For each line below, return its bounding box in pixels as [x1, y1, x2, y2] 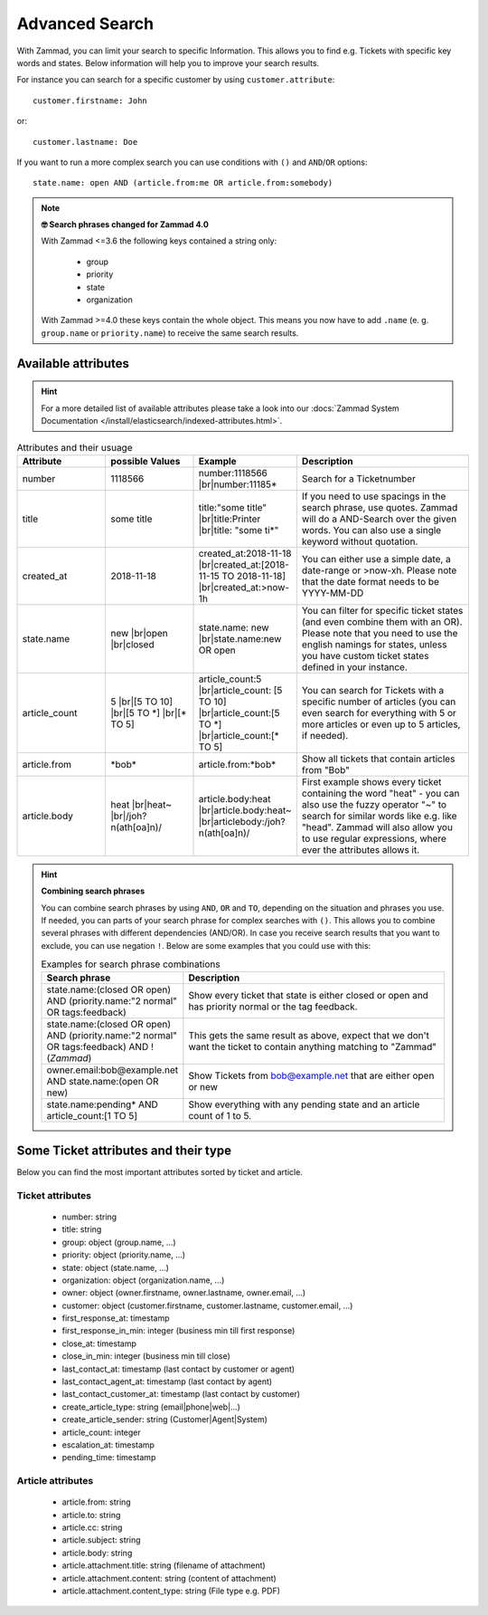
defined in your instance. [301, 661, 408, 674]
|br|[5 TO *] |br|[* [110, 706, 187, 719]
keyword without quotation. [301, 535, 418, 548]
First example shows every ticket [301, 775, 442, 788]
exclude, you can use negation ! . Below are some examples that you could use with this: [41, 940, 371, 951]
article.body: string [61, 1547, 133, 1558]
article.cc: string [61, 1522, 123, 1534]
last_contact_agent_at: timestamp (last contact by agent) [61, 1376, 273, 1387]
